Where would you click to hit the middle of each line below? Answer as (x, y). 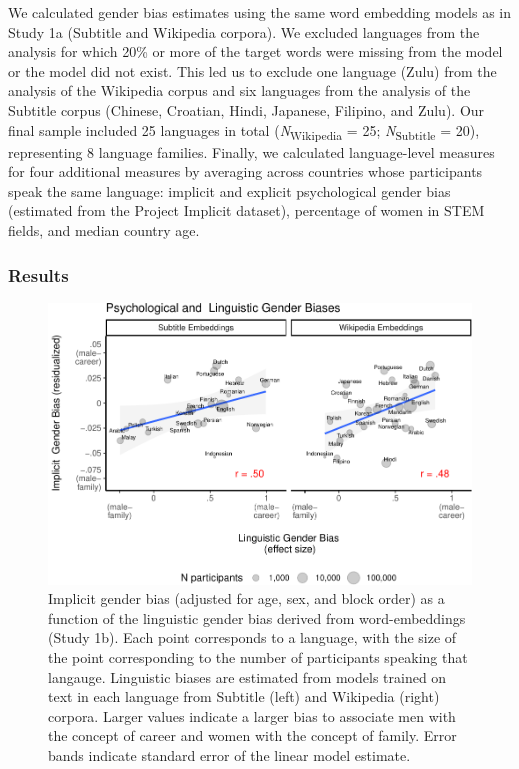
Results (38, 274)
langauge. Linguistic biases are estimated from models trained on (247, 676)
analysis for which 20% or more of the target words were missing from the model (255, 51)
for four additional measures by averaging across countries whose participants (245, 171)
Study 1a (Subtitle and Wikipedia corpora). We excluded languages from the (244, 31)
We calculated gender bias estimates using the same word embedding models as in (260, 12)
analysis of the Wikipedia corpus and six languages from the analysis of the (239, 90)
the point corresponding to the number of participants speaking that (258, 657)
